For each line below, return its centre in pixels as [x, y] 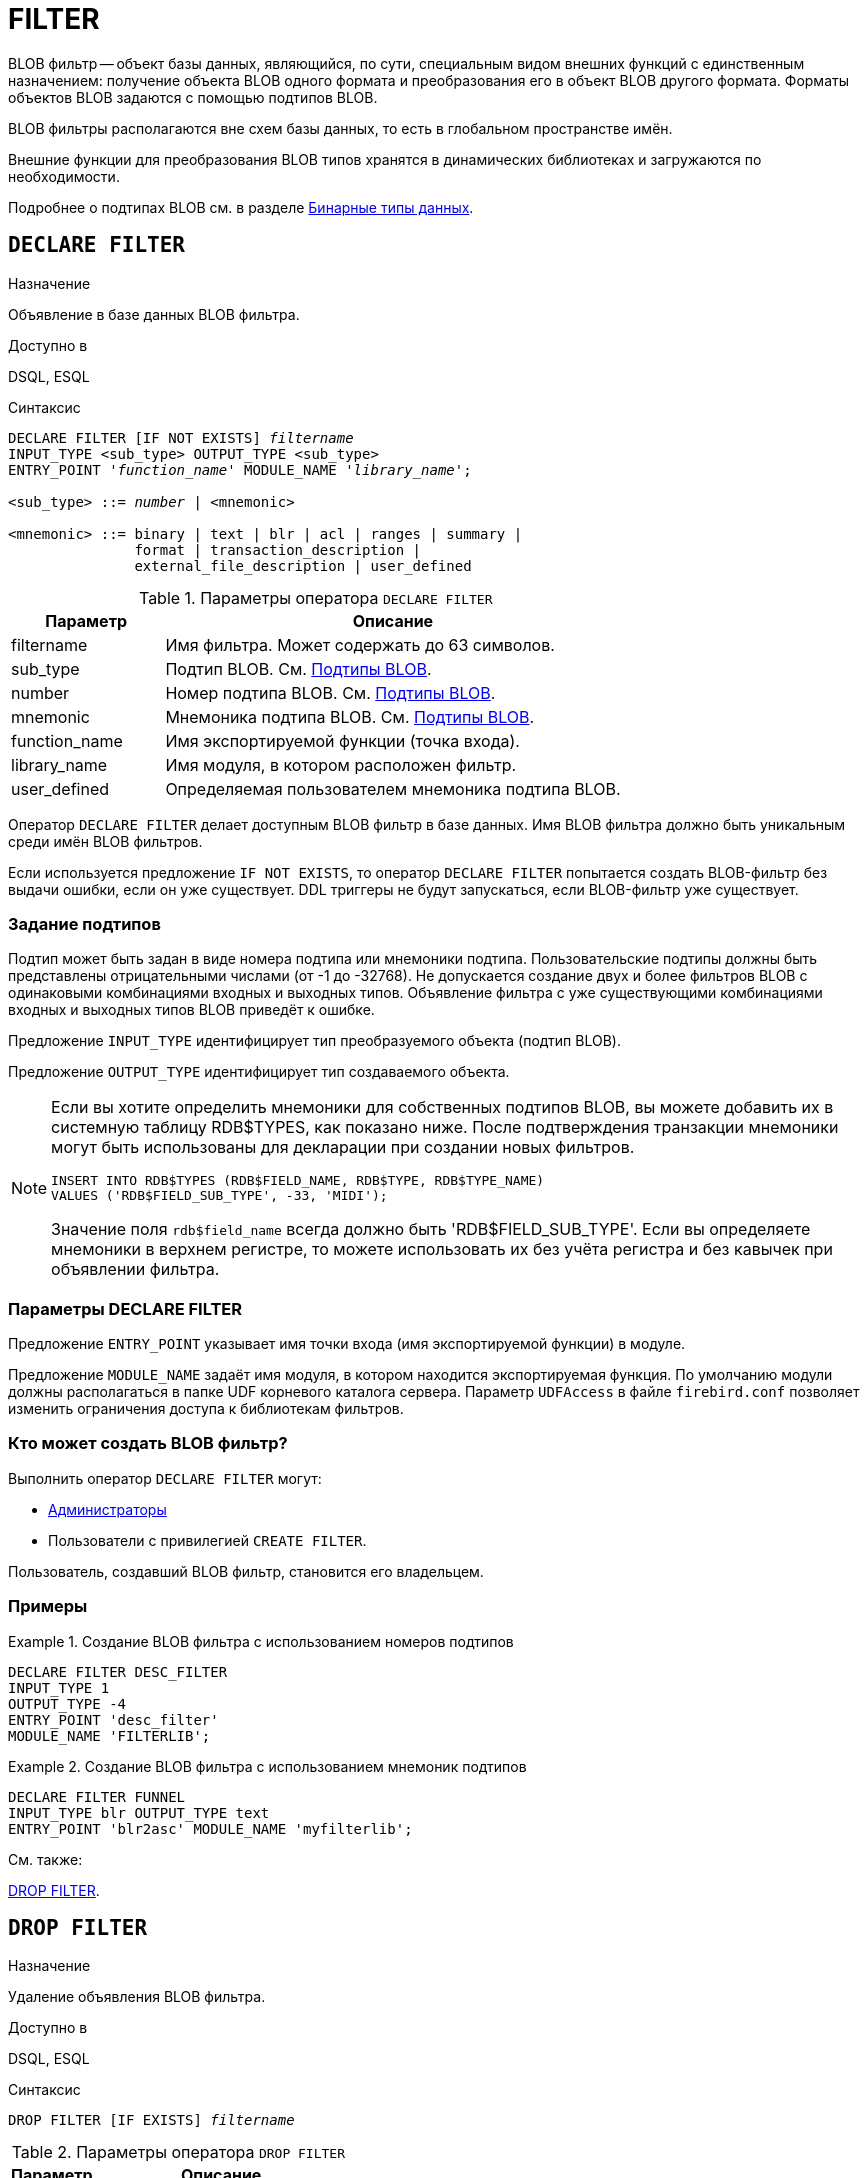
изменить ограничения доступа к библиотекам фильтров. [206, 1409]
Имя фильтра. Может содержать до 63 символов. [360, 644]
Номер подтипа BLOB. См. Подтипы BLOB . [330, 692]
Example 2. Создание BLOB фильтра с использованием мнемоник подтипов [267, 1766]
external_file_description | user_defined [303, 565]
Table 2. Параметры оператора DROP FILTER [178, 2152]
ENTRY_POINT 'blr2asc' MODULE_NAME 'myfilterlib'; [210, 1828]
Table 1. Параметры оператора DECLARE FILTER [315, 597]
